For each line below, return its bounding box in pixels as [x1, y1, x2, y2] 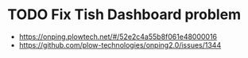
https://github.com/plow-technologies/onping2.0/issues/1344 [18, 40, 222, 49]
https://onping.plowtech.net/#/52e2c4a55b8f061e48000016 [18, 32, 218, 41]
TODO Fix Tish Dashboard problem [7, 6, 242, 24]
